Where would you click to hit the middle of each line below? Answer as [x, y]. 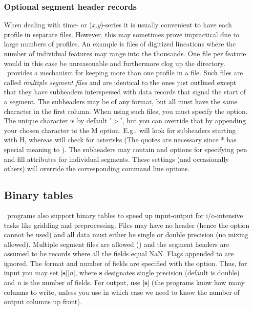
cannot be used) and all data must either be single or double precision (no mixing [126, 234]
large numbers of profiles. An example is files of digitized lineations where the [120, 44]
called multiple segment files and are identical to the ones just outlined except [120, 82]
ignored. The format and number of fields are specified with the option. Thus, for [126, 263]
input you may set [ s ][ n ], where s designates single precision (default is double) [122, 273]
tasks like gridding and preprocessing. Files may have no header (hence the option [127, 225]
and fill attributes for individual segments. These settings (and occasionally [116, 159]
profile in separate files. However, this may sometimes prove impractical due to [122, 34]
